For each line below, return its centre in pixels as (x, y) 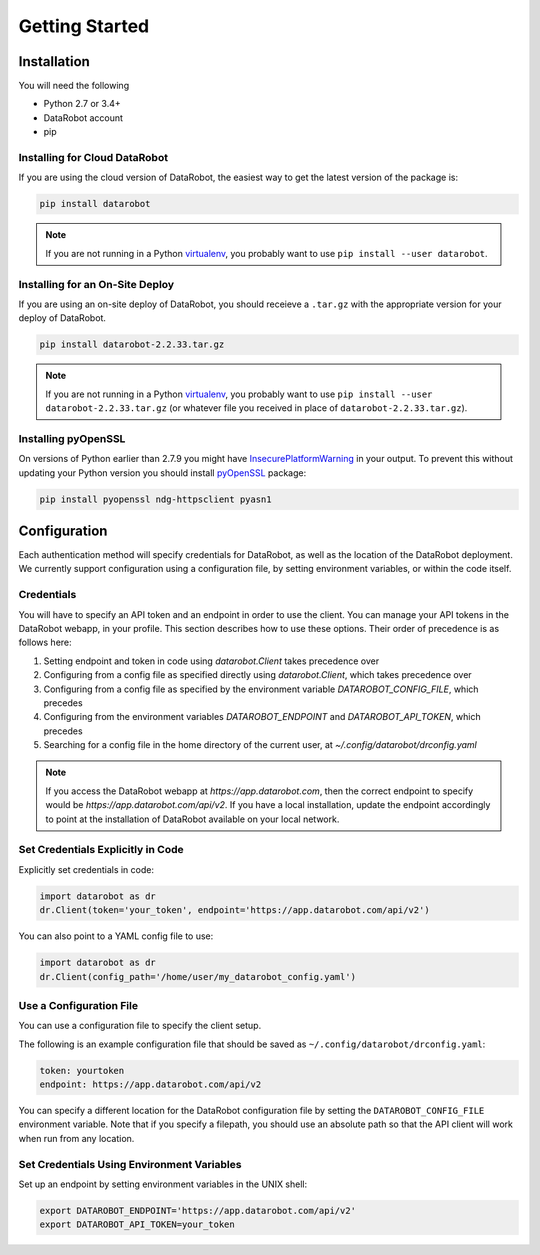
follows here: (45, 642)
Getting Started (84, 26)
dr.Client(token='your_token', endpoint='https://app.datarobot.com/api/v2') (234, 910)
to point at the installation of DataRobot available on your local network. (192, 819)
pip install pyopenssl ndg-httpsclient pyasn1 (155, 499)
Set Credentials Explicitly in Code (101, 850)
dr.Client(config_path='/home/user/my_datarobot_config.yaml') (198, 976)
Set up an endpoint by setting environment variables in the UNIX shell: (163, 1184)
